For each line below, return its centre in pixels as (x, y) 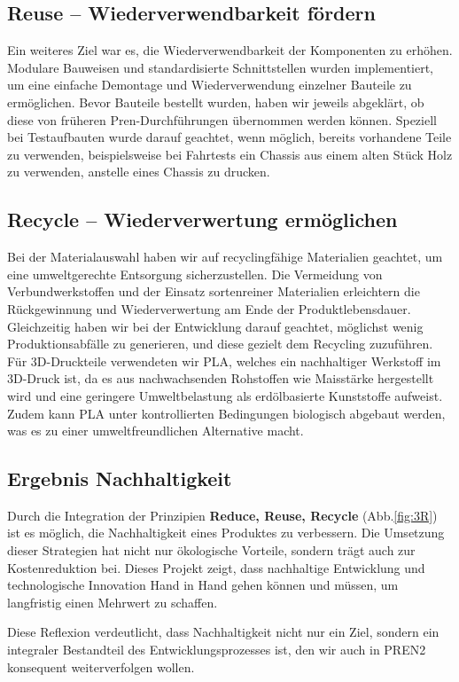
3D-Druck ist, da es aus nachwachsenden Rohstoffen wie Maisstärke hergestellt (221, 378)
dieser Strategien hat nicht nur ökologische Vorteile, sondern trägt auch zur (211, 550)
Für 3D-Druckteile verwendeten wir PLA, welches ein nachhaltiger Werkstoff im (224, 361)
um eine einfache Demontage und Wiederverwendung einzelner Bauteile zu (210, 85)
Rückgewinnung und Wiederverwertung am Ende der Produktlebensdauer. (209, 308)
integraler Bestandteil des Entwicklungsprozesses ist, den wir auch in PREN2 (217, 650)
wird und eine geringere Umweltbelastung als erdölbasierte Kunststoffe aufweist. (225, 395)
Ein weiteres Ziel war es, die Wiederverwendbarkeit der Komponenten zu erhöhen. (230, 50)
